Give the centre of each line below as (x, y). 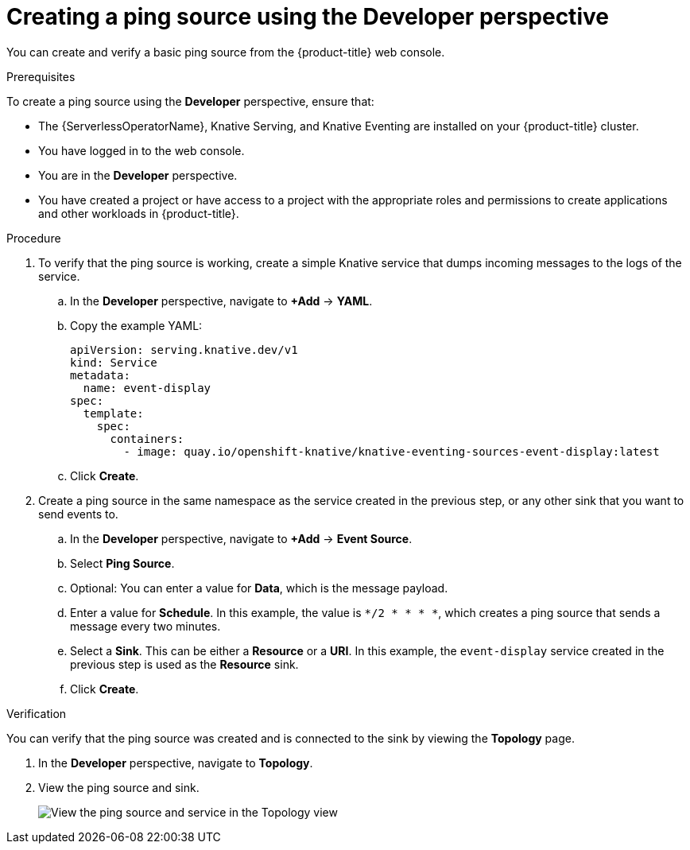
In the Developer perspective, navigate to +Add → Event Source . (241, 538)
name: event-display (147, 388)
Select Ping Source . (122, 563)
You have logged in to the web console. (141, 150)
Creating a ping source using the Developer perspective (308, 17)
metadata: (100, 375)
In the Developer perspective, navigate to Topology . (176, 763)
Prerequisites (41, 76)
